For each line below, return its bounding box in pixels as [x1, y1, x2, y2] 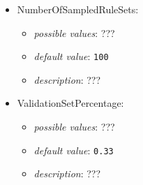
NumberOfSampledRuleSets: [17, 2, 139, 16]
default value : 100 [33, 49, 109, 64]
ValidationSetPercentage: [17, 96, 124, 110]
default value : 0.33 [33, 142, 114, 157]
